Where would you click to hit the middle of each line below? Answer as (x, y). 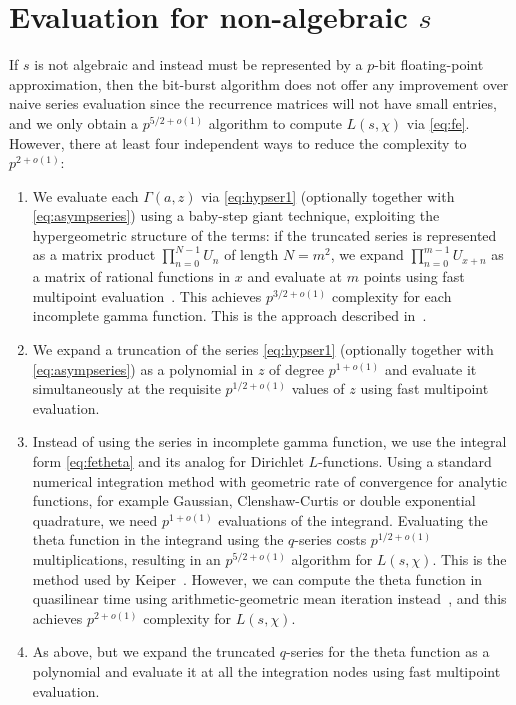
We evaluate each (85, 195)
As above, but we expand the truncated (154, 651)
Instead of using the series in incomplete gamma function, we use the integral (269, 441)
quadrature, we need (95, 519)
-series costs (330, 539)
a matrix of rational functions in (131, 276)
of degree (296, 368)
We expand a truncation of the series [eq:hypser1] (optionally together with (263, 349)
